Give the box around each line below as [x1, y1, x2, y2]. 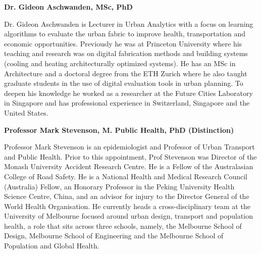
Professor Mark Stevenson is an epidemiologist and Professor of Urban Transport [4, 141, 255, 152]
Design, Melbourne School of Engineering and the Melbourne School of [4, 230, 224, 241]
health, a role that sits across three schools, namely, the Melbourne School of [4, 220, 242, 231]
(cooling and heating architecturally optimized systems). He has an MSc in [4, 58, 236, 68]
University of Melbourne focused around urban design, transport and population [4, 211, 253, 221]
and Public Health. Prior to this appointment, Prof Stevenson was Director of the [4, 151, 257, 162]
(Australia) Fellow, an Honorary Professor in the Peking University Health [4, 181, 235, 191]
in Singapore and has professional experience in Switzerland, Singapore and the [4, 97, 250, 108]
